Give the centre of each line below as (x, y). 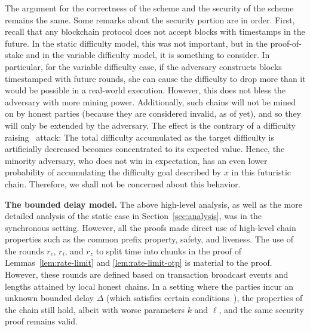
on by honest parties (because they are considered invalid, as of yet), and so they (153, 113)
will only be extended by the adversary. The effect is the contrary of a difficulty (150, 125)
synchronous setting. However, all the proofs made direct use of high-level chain (151, 227)
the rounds (24, 250)
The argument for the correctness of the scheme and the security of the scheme (149, 8)
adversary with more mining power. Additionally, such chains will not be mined (150, 101)
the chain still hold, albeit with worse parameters (95, 309)
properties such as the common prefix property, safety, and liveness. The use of (149, 239)
